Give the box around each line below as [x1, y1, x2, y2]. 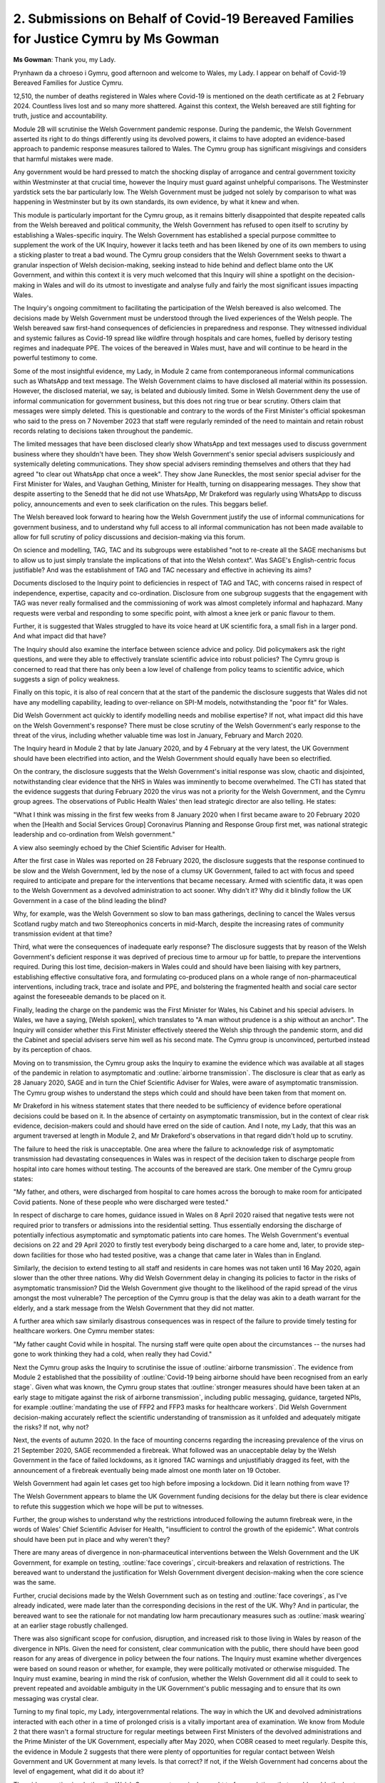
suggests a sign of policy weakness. [13, 675, 120, 683]
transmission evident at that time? [13, 929, 113, 938]
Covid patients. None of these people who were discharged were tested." [13, 1197, 229, 1206]
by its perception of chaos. [13, 1046, 92, 1054]
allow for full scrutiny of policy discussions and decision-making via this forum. [13, 532, 246, 541]
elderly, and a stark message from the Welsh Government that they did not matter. [13, 1304, 255, 1312]
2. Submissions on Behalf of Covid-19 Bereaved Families [13, 11, 354, 26]
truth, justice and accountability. [13, 111, 108, 121]
